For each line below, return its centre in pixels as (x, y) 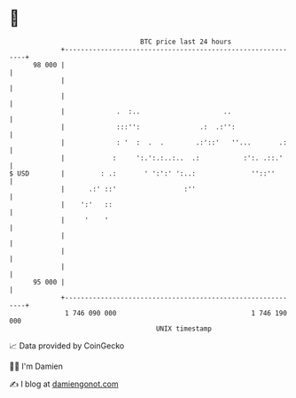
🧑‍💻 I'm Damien (36, 366)
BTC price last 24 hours (186, 42)
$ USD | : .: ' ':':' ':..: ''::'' (142, 173)
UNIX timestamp (184, 328)
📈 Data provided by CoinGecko (67, 346)
